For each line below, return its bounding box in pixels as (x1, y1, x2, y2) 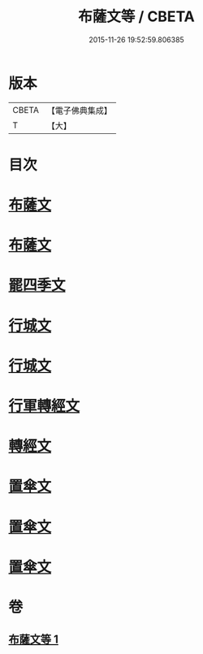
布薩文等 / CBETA (78, 7, 195, 26)
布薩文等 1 (8, 633, 59, 647)
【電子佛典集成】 (46, 105, 112, 116)
